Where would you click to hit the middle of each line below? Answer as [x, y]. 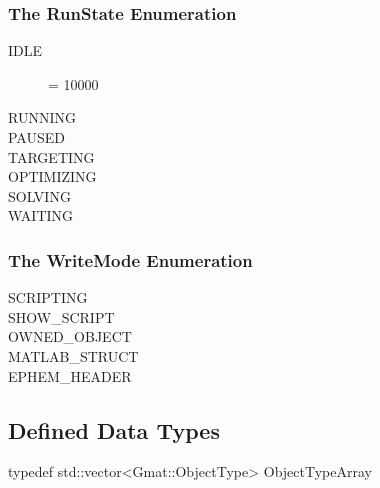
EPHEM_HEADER [70, 375]
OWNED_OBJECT [70, 336]
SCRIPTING [48, 297]
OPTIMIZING [52, 176]
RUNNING [42, 117]
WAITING [41, 215]
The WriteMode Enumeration [130, 259]
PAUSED [36, 137]
